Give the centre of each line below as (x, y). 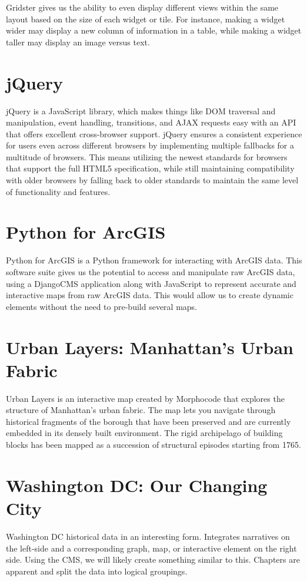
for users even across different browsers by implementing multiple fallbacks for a (150, 145)
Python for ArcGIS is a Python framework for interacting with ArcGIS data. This (154, 260)
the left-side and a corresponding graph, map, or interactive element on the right (151, 548)
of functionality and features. (58, 191)
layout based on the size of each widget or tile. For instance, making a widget (146, 19)
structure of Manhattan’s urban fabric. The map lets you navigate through (141, 410)
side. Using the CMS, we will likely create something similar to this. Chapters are (153, 559)
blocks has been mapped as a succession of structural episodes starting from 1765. (153, 445)
